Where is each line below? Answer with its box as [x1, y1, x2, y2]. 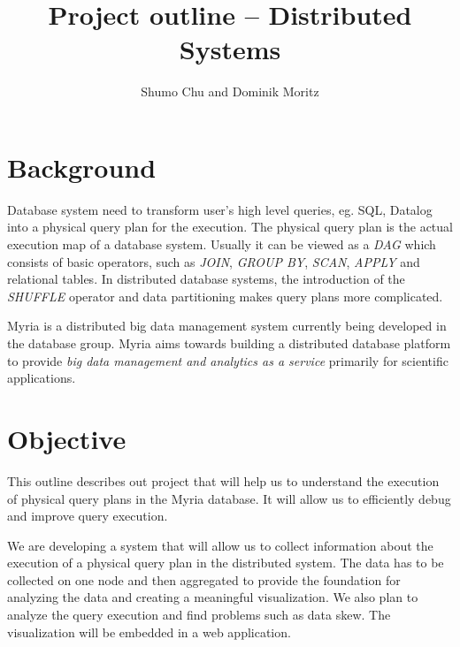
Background [7, 148, 157, 185]
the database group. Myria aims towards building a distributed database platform [7, 334, 451, 352]
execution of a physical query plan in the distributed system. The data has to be [7, 553, 444, 572]
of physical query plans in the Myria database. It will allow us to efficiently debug [7, 489, 451, 507]
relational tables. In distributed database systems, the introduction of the [7, 270, 405, 288]
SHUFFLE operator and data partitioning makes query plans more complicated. [7, 286, 443, 305]
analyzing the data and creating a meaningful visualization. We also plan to [7, 588, 418, 606]
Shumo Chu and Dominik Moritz [141, 82, 319, 101]
